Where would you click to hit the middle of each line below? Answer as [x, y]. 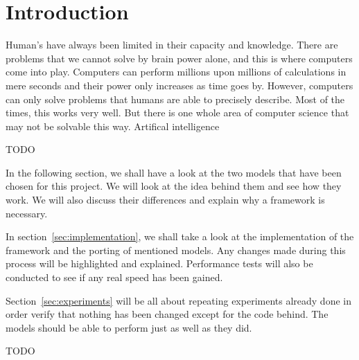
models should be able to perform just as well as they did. [129, 327]
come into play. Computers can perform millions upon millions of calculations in [176, 72]
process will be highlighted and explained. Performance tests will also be [159, 263]
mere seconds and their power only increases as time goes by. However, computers [179, 85]
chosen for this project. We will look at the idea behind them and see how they [174, 186]
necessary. [27, 213]
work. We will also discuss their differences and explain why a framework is [165, 200]
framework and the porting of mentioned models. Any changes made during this [176, 250]
